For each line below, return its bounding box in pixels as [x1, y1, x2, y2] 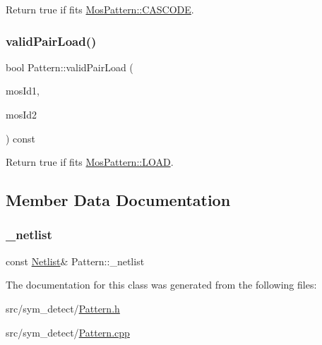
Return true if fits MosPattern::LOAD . [6, 155, 174, 169]
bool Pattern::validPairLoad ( [6, 59, 133, 74]
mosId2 [6, 107, 37, 121]
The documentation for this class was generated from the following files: [6, 277, 317, 292]
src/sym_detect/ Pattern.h [6, 301, 120, 315]
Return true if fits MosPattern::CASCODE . [6, 2, 194, 16]
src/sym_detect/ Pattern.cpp [6, 325, 130, 339]
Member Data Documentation [6, 189, 231, 211]
